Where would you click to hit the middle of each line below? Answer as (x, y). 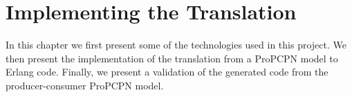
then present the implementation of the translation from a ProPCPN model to (172, 58)
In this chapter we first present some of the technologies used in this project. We (176, 45)
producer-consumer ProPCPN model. (85, 85)
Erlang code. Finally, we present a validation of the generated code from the (167, 72)
